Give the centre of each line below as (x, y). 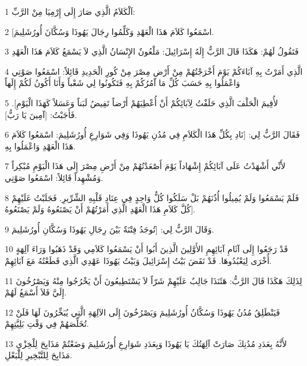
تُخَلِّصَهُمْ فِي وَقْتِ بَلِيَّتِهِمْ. (47, 324)
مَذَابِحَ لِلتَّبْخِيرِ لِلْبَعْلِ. (39, 355)
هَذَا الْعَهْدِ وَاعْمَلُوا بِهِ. (40, 146)
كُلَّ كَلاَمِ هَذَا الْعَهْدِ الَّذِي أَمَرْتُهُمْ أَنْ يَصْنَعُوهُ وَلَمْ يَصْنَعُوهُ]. (100, 209)
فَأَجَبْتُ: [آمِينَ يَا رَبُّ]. (41, 114)
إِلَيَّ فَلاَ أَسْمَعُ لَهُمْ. (36, 292)
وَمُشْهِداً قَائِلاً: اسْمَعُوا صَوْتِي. (54, 177)
